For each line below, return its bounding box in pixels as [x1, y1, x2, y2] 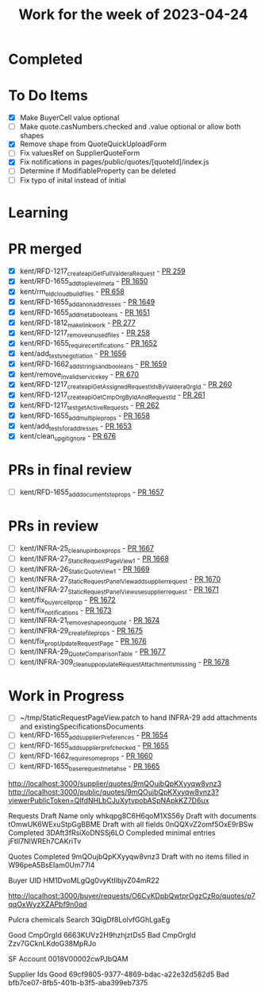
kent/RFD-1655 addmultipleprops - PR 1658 [19, 411, 151, 422]
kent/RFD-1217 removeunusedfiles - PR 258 [19, 328, 151, 339]
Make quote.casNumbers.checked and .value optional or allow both [19, 122, 241, 132]
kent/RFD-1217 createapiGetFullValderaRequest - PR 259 [19, 266, 186, 277]
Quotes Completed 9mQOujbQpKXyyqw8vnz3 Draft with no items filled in [8, 852, 249, 861]
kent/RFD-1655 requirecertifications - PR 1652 [19, 338, 158, 350]
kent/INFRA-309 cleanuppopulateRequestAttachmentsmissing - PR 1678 [19, 657, 230, 668]
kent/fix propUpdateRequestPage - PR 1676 [19, 636, 147, 648]
